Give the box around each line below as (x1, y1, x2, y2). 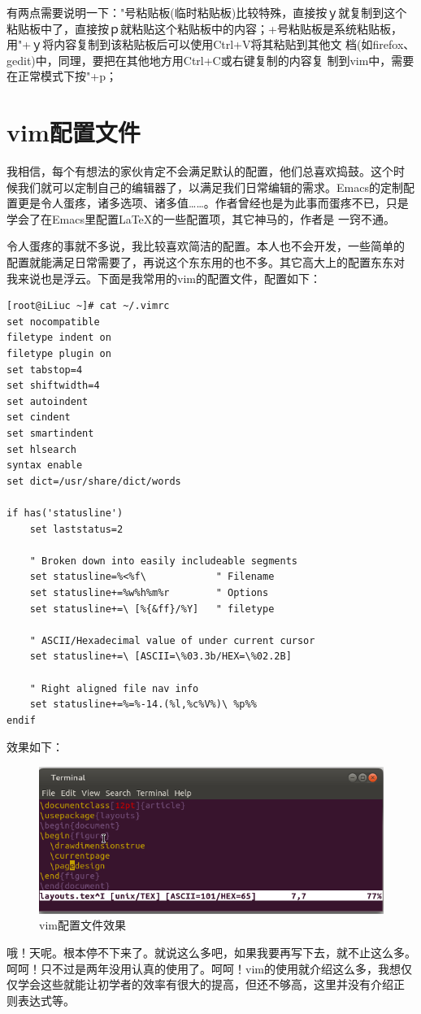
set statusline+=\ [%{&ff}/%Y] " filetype (29, 603, 275, 615)
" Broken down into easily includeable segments (29, 555, 297, 567)
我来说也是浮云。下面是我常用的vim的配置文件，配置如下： (7, 269, 321, 286)
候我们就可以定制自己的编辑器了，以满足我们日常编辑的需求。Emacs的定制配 (7, 178, 414, 195)
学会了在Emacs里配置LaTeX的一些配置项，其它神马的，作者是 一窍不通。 (7, 210, 395, 227)
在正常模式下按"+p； (7, 67, 117, 85)
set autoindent (7, 395, 89, 407)
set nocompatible (7, 316, 100, 328)
